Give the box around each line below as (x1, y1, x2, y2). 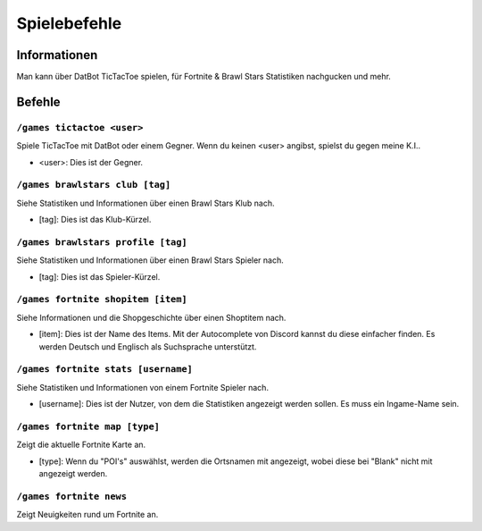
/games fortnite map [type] (16, 420, 161, 433)
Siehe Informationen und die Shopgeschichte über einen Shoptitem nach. (16, 312, 287, 323)
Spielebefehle (16, 13, 122, 33)
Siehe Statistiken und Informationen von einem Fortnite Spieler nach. (16, 382, 270, 392)
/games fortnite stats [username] (16, 363, 194, 375)
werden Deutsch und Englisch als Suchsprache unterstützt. (38, 341, 257, 352)
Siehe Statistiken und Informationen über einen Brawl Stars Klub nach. (16, 198, 275, 208)
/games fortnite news (16, 490, 127, 502)
